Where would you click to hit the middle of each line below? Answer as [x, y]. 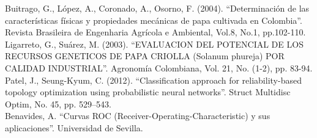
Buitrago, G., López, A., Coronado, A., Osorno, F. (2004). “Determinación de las [157, 8]
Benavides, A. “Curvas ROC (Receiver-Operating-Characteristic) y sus [138, 116]
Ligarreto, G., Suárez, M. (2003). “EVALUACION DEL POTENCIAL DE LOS [154, 44]
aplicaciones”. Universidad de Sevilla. [74, 127]
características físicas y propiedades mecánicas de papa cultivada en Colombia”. [154, 20]
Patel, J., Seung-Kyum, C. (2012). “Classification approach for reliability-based [153, 80]
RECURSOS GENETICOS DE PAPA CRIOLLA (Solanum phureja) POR [145, 56]
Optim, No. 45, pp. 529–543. [58, 103]
